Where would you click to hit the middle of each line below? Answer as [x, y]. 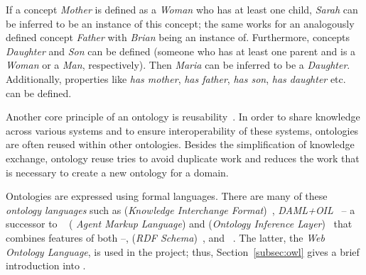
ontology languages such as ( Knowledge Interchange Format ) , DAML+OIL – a [181, 209]
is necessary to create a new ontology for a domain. [117, 172]
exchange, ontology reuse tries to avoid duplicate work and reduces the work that [183, 158]
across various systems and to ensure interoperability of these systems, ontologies [182, 130]
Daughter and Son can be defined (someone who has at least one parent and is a [181, 51]
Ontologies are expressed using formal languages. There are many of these [167, 196]
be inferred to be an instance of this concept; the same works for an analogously [180, 23]
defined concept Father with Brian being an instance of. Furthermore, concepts [178, 37]
